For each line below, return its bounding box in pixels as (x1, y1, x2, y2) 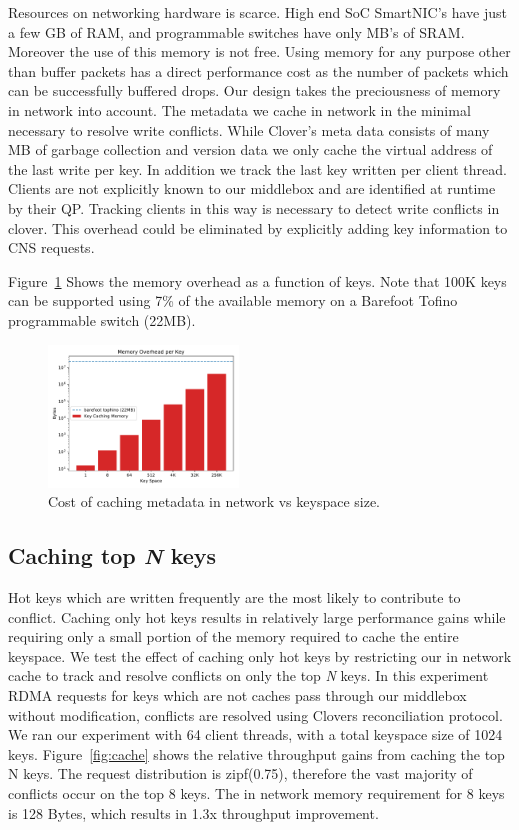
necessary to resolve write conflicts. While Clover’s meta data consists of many (8, 119, 490, 140)
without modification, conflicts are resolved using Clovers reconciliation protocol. (8, 704, 503, 725)
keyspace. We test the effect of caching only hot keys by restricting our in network (8, 645, 512, 666)
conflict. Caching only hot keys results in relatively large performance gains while (8, 606, 506, 627)
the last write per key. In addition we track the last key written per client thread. (8, 158, 507, 179)
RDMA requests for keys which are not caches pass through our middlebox (8, 684, 467, 705)
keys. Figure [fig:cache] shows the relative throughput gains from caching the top (8, 743, 505, 764)
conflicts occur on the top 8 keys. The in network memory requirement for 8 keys (8, 782, 505, 803)
